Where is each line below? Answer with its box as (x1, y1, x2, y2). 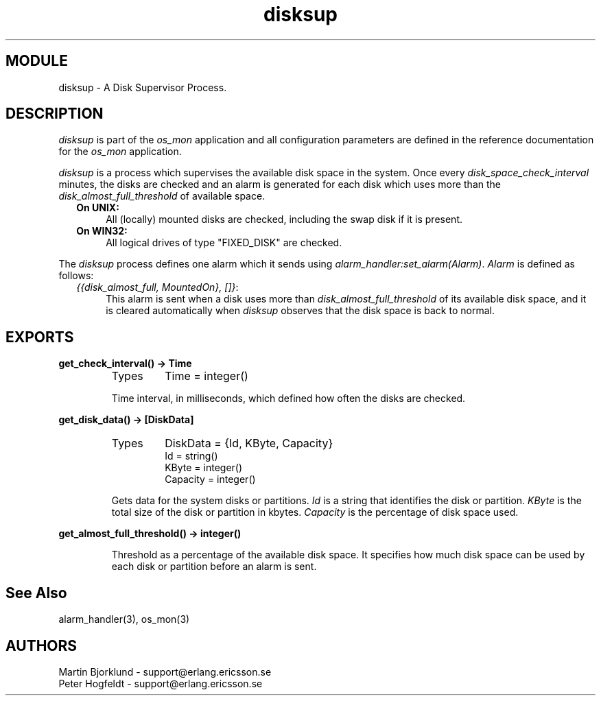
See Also (5, 584, 67, 602)
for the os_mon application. (58, 145, 182, 158)
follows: (58, 270, 94, 282)
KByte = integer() (165, 462, 243, 474)
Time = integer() (165, 369, 248, 383)
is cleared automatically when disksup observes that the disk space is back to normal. (106, 305, 495, 317)
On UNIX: (76, 202, 119, 214)
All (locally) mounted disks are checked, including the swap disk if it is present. (106, 213, 462, 226)
